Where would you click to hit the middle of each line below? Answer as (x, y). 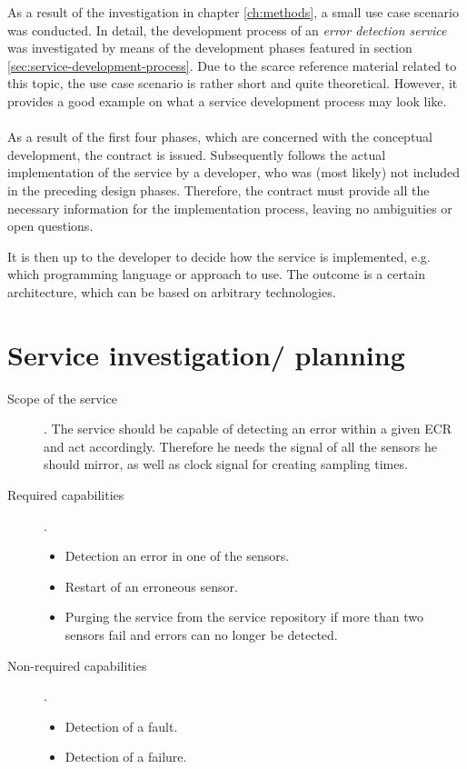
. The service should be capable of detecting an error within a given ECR (248, 429)
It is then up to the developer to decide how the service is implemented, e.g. (219, 256)
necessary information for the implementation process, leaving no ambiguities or (230, 208)
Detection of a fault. (121, 726)
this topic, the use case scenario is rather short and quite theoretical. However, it (233, 83)
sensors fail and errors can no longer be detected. (201, 634)
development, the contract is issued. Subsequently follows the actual (197, 154)
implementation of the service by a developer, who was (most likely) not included (234, 172)
